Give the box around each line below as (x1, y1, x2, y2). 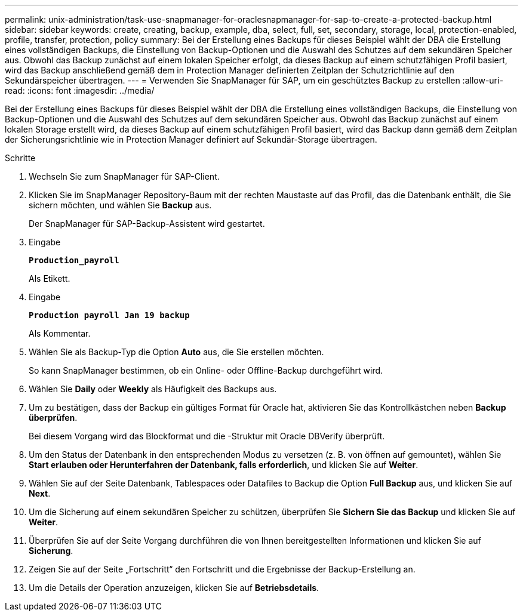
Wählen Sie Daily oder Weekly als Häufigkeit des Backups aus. (29, 384, 277, 394)
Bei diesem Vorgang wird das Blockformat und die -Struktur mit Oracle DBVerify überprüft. (29, 431, 385, 441)
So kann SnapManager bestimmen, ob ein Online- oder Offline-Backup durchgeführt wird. (29, 365, 383, 375)
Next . (29, 488, 51, 498)
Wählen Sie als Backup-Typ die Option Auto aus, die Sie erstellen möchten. (29, 347, 324, 357)
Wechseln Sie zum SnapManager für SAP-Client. (29, 171, 220, 181)
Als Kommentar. (29, 328, 91, 338)
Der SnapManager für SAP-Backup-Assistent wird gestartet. (29, 218, 265, 229)
